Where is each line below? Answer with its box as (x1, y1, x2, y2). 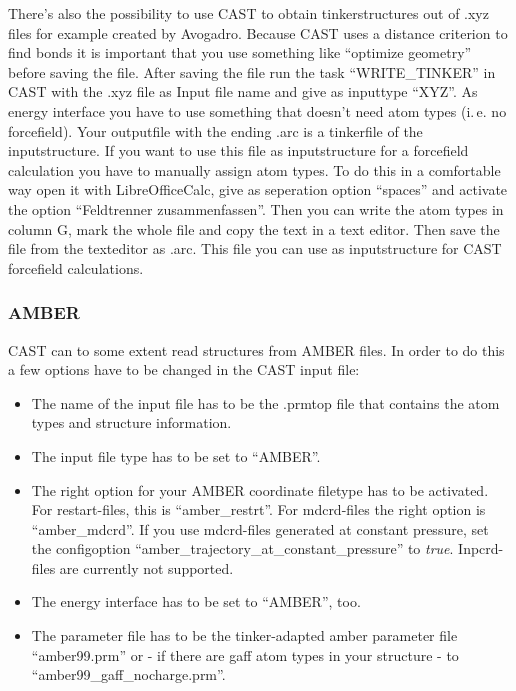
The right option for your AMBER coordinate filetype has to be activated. (31, 479, 489, 500)
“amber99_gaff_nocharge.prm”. (31, 664, 226, 685)
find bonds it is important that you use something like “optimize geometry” (8, 42, 472, 63)
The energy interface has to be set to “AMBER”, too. (31, 591, 361, 612)
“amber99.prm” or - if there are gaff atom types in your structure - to (31, 644, 459, 665)
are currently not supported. (59, 557, 234, 578)
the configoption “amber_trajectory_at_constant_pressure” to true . (31, 538, 454, 559)
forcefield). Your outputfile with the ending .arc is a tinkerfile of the (8, 120, 423, 141)
